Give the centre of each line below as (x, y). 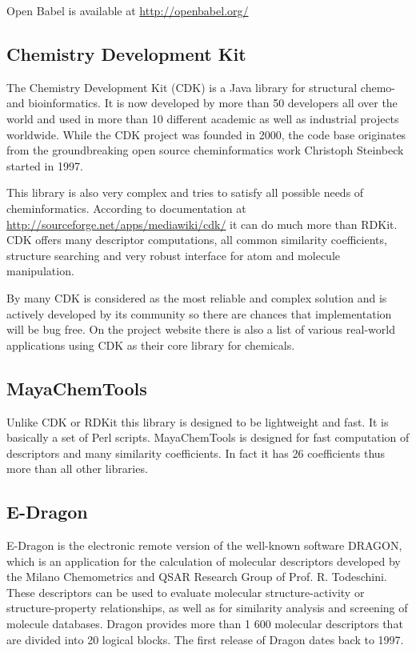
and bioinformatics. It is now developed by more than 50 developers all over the (202, 103)
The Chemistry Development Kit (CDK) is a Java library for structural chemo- (201, 87)
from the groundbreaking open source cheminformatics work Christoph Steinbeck (205, 150)
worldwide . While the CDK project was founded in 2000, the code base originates (206, 134)
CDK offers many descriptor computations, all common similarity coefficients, (197, 240)
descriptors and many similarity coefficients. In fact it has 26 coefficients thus (196, 453)
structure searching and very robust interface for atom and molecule (174, 255)
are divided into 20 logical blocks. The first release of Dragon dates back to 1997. (205, 639)
